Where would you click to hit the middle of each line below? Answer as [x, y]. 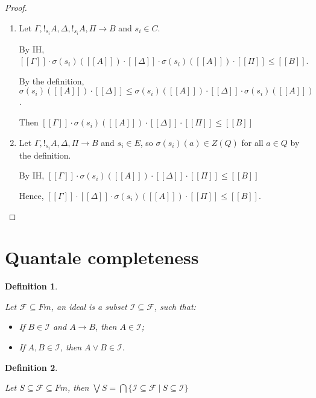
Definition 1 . [31, 286]
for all [252, 142]
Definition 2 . [31, 367]
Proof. [16, 7]
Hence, [31, 195]
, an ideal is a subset [89, 306]
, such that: [175, 306]
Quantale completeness [102, 257]
